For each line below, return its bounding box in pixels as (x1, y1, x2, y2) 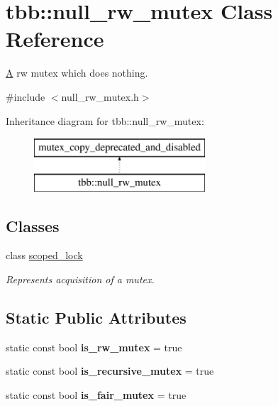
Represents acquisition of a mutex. (6, 272, 155, 287)
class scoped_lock (6, 248, 83, 263)
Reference (6, 24, 104, 53)
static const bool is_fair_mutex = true (6, 388, 187, 402)
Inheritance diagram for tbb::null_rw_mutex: (6, 113, 204, 128)
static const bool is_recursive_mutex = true (6, 363, 214, 378)
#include (6, 89, 45, 104)
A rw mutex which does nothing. (6, 65, 148, 80)
